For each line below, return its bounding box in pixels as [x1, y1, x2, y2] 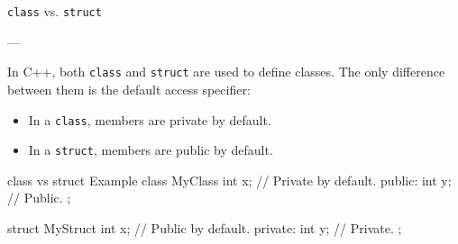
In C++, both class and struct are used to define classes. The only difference [7, 62, 445, 81]
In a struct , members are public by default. [28, 140, 273, 159]
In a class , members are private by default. [28, 110, 271, 129]
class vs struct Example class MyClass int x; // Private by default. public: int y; [7, 170, 452, 189]
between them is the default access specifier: [7, 79, 251, 98]
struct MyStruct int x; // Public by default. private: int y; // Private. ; [7, 219, 402, 237]
